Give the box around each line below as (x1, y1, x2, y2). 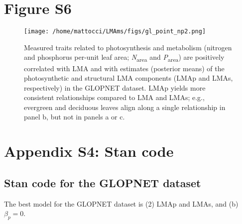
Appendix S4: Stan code (4, 141, 174, 161)
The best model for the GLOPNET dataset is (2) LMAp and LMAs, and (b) (4, 198, 239, 209)
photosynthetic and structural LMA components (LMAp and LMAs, (24, 73, 233, 83)
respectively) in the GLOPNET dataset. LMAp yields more (24, 82, 206, 93)
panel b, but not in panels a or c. (24, 112, 125, 122)
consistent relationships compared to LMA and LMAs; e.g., (24, 92, 205, 103)
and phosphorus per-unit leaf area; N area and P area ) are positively (24, 52, 225, 64)
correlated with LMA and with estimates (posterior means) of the (24, 63, 225, 73)
